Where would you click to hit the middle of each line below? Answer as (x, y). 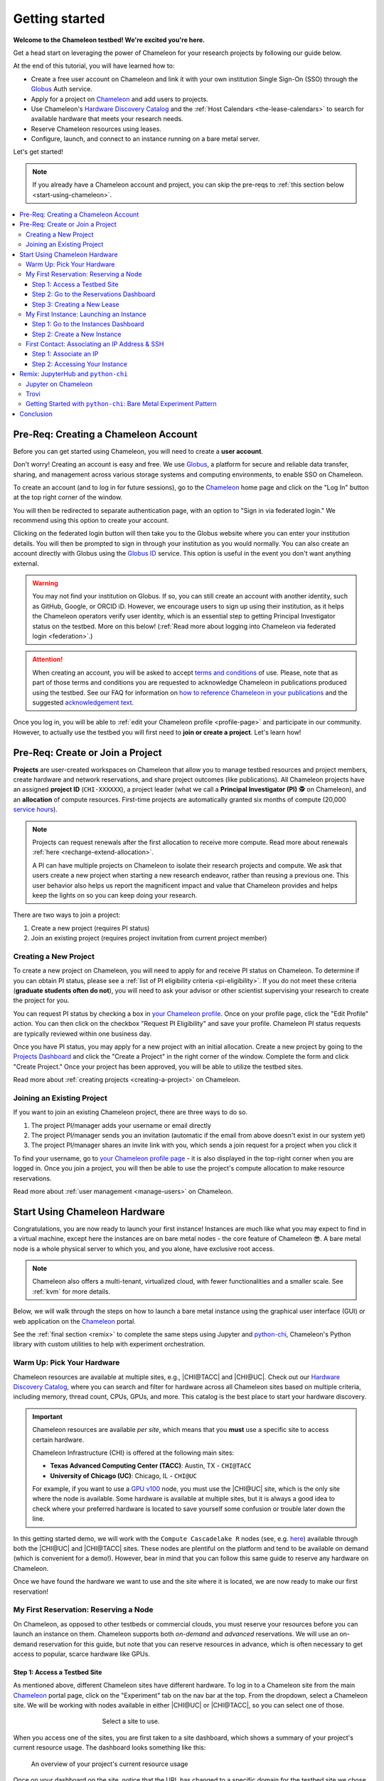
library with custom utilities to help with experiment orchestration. (109, 1344)
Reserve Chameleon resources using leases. (96, 129)
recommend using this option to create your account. (91, 521)
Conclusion (36, 414)
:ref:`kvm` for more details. (71, 1291)
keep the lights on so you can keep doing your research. (115, 895)
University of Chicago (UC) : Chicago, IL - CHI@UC (123, 1475)
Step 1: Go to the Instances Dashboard (89, 324)
